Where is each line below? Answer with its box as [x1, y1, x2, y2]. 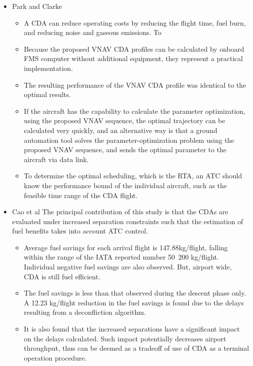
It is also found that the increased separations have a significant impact [24, 324, 240, 334]
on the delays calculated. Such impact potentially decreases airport [24, 333, 226, 343]
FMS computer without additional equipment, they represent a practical [24, 53, 243, 64]
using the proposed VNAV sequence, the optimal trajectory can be [24, 115, 225, 126]
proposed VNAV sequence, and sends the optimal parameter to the [24, 144, 226, 155]
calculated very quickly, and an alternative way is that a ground [24, 125, 217, 135]
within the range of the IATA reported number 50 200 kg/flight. [24, 252, 219, 262]
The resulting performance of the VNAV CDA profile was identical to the [24, 79, 246, 90]
